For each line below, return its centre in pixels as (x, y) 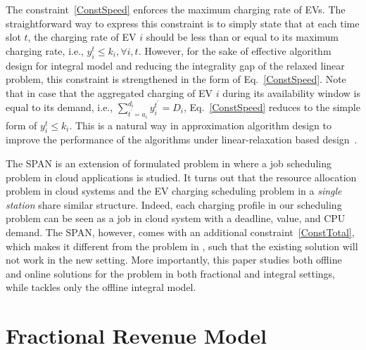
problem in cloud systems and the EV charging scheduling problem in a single (174, 191)
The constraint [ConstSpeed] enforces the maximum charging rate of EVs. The (176, 9)
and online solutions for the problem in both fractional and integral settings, (170, 273)
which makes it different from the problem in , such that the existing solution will (182, 246)
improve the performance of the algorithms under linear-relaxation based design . (182, 140)
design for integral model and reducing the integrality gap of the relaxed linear (175, 65)
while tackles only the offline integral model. (101, 287)
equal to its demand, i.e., (59, 107)
